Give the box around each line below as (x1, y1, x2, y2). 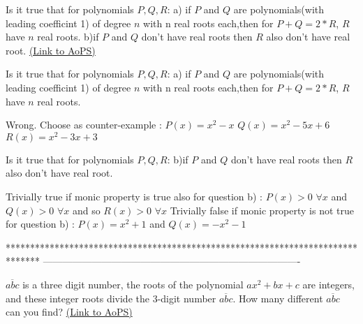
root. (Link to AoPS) (6, 43, 96, 57)
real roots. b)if (37, 29, 99, 44)
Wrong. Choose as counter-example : (6, 117, 162, 132)
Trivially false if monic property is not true (170, 202, 354, 217)
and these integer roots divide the (6, 290, 149, 305)
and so (72, 202, 101, 217)
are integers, (302, 277, 355, 291)
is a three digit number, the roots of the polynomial (22, 277, 244, 291)
